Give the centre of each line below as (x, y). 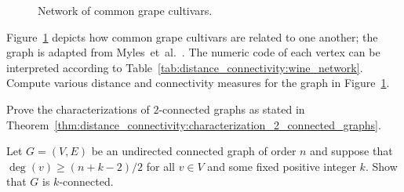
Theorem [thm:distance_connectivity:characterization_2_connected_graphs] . (194, 124)
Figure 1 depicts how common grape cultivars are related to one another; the (192, 36)
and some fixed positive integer (282, 166)
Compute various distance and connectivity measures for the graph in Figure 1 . (198, 83)
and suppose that (351, 151)
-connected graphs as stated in (232, 109)
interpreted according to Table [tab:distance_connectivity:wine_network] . (185, 67)
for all (160, 166)
